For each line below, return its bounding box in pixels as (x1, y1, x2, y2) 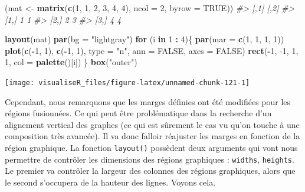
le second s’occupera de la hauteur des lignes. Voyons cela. (5, 176, 216, 188)
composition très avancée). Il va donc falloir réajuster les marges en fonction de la (5, 130, 300, 142)
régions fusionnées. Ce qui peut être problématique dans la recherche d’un (5, 107, 272, 119)
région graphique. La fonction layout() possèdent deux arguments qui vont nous (5, 142, 298, 153)
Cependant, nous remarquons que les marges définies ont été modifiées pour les (5, 95, 291, 107)
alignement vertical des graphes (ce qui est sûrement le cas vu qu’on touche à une (5, 118, 300, 130)
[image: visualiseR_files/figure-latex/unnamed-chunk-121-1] (5, 78, 250, 87)
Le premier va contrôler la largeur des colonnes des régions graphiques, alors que (5, 164, 296, 177)
